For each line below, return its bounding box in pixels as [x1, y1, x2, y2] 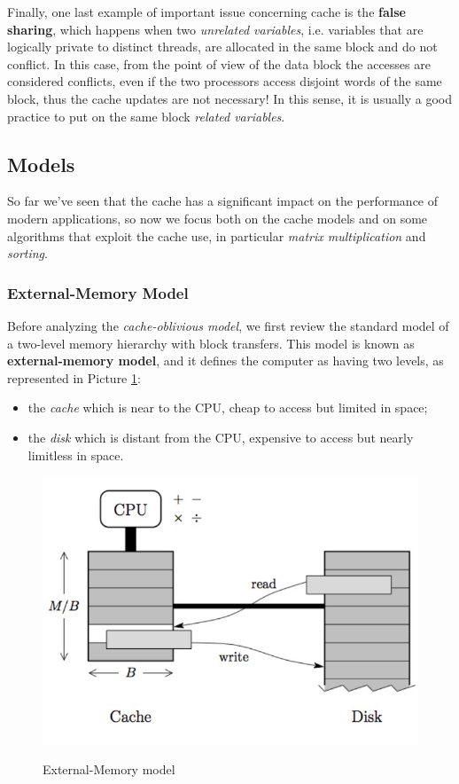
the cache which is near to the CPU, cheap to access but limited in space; [27, 398, 428, 417]
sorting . [7, 244, 48, 263]
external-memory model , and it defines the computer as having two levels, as [7, 351, 444, 370]
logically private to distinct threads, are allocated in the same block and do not [7, 37, 438, 56]
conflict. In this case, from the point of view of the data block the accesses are [7, 54, 431, 73]
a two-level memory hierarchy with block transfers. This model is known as [7, 333, 415, 352]
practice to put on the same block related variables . [7, 106, 285, 125]
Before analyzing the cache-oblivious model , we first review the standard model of [7, 316, 449, 334]
